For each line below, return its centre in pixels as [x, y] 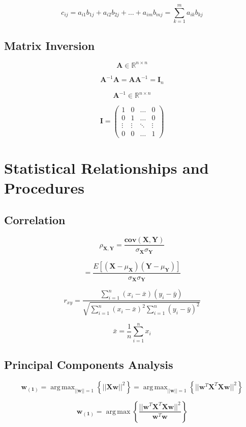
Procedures [44, 187]
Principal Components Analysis [89, 365]
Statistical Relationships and [106, 167]
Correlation [35, 220]
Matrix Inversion [50, 45]
